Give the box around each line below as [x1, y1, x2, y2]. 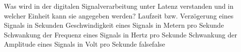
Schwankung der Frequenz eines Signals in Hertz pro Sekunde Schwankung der [4, 29, 237, 39]
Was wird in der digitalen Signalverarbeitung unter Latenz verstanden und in [4, 1, 234, 11]
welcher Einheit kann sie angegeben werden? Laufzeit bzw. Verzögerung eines [4, 10, 234, 20]
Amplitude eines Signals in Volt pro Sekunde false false [4, 39, 165, 49]
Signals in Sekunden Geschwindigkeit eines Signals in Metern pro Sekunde [4, 20, 224, 30]
